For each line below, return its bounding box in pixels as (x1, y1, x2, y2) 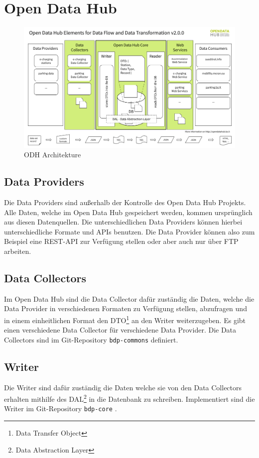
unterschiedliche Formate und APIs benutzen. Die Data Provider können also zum (4, 226, 255, 236)
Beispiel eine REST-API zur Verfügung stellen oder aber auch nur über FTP (4, 236, 239, 246)
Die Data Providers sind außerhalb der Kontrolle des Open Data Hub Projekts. (4, 197, 246, 207)
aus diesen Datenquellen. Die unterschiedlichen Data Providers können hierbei (4, 217, 243, 227)
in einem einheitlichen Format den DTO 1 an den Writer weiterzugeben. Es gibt (4, 313, 246, 325)
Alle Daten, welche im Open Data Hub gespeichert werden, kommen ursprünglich (4, 207, 253, 217)
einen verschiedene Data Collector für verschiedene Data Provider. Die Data (4, 325, 237, 335)
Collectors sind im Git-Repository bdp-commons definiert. (4, 334, 178, 344)
